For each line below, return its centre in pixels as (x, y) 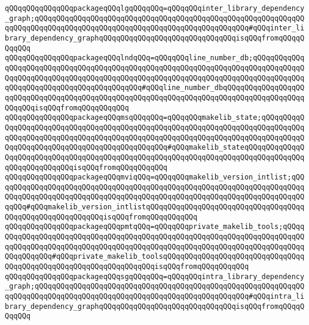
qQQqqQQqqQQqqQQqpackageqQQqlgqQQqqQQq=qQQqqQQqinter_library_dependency (155, 8)
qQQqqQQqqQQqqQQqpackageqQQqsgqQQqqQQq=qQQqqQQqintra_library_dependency (155, 276)
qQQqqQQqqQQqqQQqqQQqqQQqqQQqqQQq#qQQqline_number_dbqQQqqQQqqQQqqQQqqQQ (155, 88)
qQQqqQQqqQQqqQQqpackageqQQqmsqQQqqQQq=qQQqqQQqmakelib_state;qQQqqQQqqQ (155, 118)
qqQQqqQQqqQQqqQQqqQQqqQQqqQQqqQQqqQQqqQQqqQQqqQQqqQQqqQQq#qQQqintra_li (155, 297)
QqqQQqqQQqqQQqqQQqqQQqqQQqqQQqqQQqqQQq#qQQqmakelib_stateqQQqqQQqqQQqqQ (155, 148)
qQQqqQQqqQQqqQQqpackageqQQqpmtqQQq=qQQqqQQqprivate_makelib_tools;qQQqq (155, 227)
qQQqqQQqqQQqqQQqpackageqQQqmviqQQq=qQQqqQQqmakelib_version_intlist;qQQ (155, 177)
